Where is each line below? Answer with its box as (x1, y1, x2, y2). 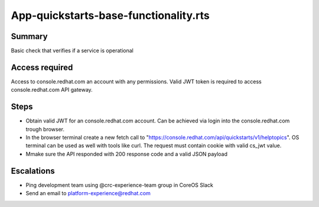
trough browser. (25, 125, 65, 132)
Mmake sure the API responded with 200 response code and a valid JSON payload (25, 150, 227, 157)
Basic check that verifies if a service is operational (11, 47, 134, 54)
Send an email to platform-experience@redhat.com (25, 190, 151, 197)
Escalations (11, 166, 56, 176)
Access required (11, 62, 73, 72)
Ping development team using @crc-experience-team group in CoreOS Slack (25, 181, 214, 189)
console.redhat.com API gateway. (11, 86, 93, 93)
